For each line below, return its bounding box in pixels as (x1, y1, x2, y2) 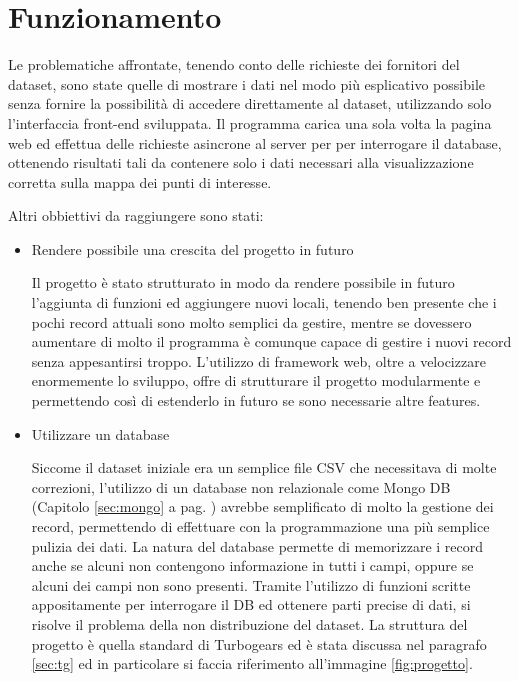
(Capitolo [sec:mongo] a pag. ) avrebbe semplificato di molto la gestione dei (31, 496, 494, 517)
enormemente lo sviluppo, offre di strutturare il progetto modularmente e (31, 370, 481, 391)
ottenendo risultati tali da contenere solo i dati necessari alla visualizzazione (8, 152, 474, 173)
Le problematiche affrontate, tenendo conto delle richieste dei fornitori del (8, 54, 460, 75)
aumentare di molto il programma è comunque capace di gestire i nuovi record (31, 331, 512, 352)
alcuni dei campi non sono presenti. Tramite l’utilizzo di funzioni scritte (31, 574, 471, 595)
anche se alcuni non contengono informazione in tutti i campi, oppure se (31, 555, 474, 576)
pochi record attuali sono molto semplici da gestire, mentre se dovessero (31, 311, 472, 332)
